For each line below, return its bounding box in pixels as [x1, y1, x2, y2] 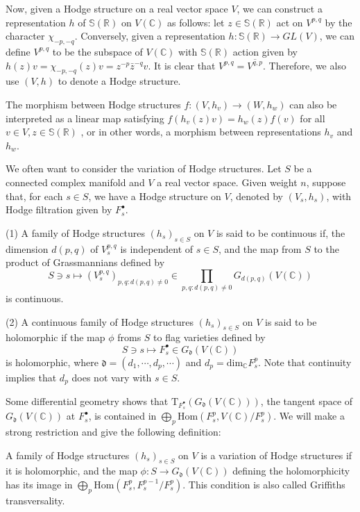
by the [325, 15, 352, 29]
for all [300, 110, 325, 125]
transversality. [6, 493, 65, 507]
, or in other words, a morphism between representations [80, 124, 321, 139]
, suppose [306, 174, 346, 189]
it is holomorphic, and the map [6, 463, 137, 478]
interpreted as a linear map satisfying [6, 110, 164, 125]
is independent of [120, 241, 194, 256]
